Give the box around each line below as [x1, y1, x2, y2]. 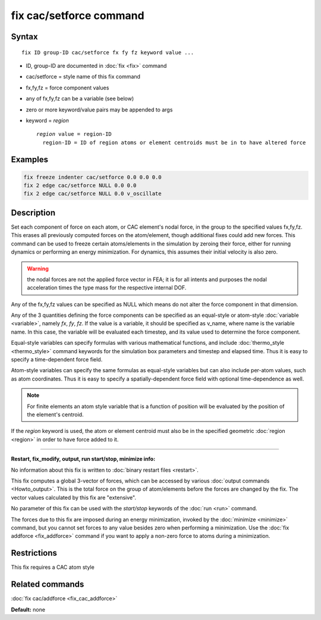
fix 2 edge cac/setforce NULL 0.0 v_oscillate [23, 191, 162, 197]
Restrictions [11, 548, 58, 558]
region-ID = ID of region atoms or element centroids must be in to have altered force [42, 139, 306, 146]
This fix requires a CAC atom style [11, 563, 95, 571]
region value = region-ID [36, 131, 112, 138]
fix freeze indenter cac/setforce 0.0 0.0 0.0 [23, 173, 162, 180]
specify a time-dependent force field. [11, 356, 103, 363]
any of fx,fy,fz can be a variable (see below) [26, 95, 134, 102]
